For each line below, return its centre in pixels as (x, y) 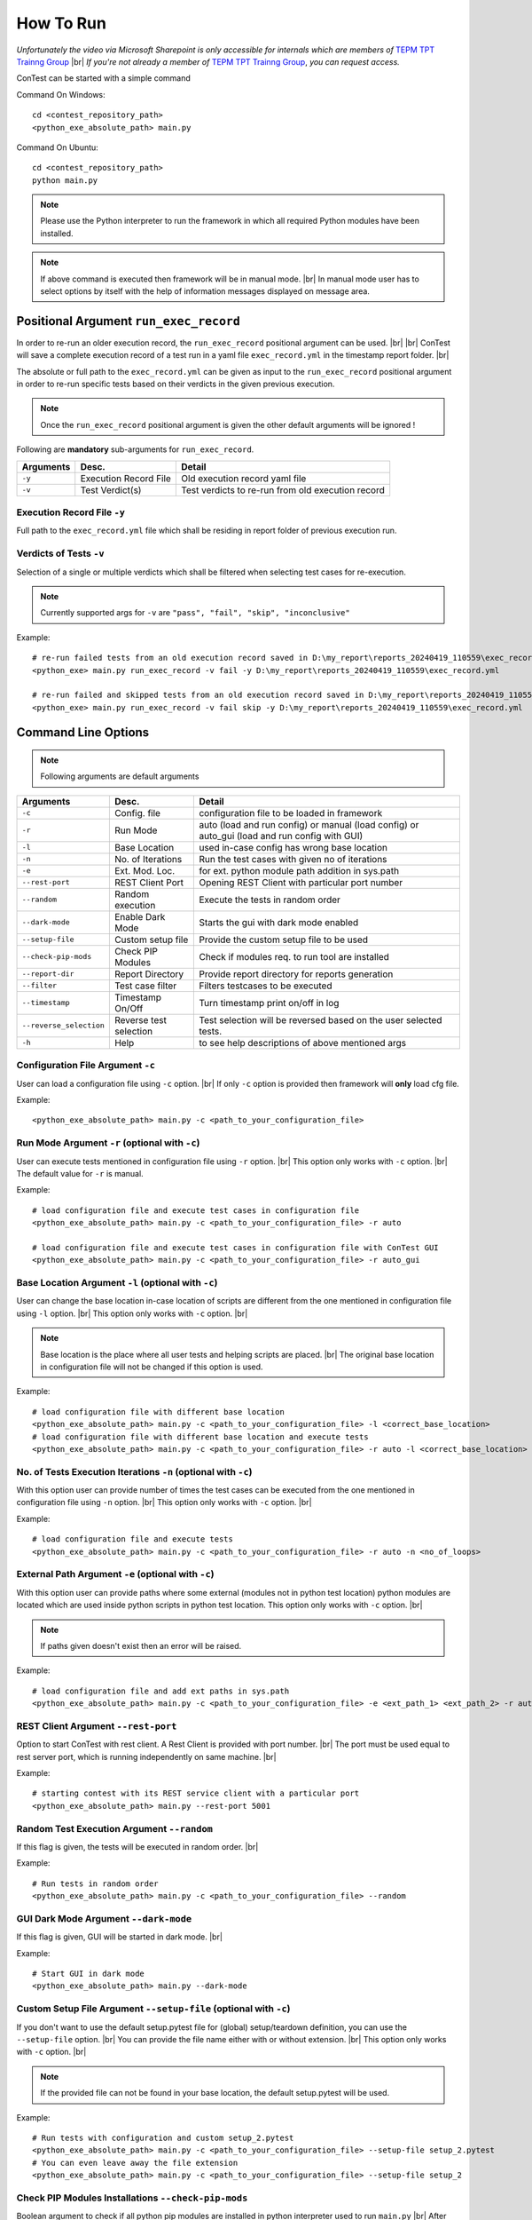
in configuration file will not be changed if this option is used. (152, 1367)
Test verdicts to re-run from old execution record (282, 490)
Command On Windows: (61, 94)
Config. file (137, 813)
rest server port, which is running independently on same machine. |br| (146, 1756)
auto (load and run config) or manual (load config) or (309, 824)
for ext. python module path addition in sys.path (299, 870)
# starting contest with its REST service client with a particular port (196, 1793)
